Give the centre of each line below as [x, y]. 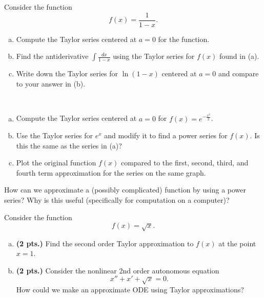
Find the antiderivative [52, 56]
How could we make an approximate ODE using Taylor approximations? [130, 289]
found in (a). [239, 56]
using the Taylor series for [154, 56]
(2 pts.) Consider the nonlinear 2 [69, 270]
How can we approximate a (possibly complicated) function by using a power [125, 190]
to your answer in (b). [51, 83]
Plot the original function [56, 163]
